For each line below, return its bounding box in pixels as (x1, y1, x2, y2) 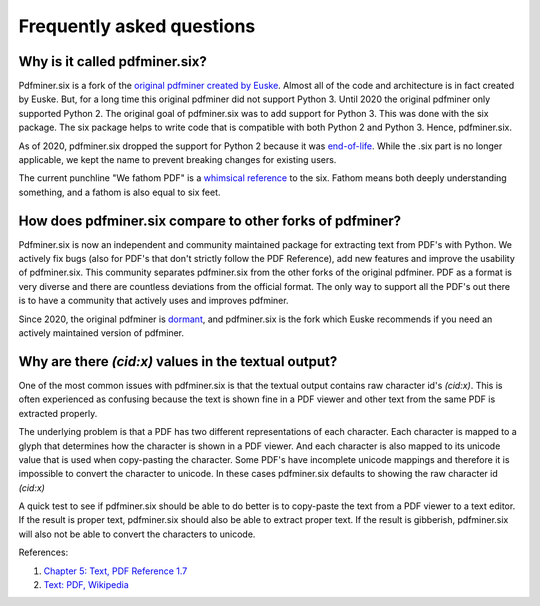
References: (18, 546, 69, 559)
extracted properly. (18, 407, 98, 419)
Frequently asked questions (18, 15, 256, 37)
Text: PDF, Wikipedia (43, 579, 129, 591)
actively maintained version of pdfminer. (18, 327, 185, 339)
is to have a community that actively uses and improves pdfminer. (18, 295, 289, 307)
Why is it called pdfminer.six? (18, 53, 207, 70)
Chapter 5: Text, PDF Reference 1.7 (43, 565, 188, 577)
